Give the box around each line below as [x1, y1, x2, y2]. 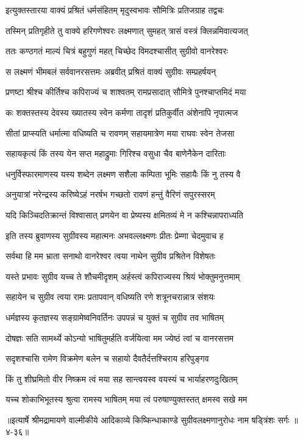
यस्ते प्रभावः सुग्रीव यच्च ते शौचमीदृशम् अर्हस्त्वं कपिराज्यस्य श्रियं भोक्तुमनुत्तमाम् [5, 270, 240, 282]
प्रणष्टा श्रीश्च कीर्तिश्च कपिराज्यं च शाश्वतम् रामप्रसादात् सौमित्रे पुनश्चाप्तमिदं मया [5, 85, 246, 98]
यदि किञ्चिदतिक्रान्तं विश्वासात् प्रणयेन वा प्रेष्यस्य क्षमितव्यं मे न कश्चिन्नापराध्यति [5, 208, 243, 221]
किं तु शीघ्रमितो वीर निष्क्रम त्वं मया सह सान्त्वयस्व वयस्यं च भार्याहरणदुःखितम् [5, 372, 238, 385]
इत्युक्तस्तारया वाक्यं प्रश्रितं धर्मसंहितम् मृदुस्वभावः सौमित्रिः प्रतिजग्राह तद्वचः [5, 4, 224, 16]
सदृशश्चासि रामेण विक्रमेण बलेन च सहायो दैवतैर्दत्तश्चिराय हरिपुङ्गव [5, 352, 209, 365]
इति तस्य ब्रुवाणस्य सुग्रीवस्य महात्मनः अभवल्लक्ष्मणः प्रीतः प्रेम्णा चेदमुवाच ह [5, 229, 224, 242]
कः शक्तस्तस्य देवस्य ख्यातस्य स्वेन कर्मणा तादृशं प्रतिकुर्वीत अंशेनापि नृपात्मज [5, 106, 238, 118]
